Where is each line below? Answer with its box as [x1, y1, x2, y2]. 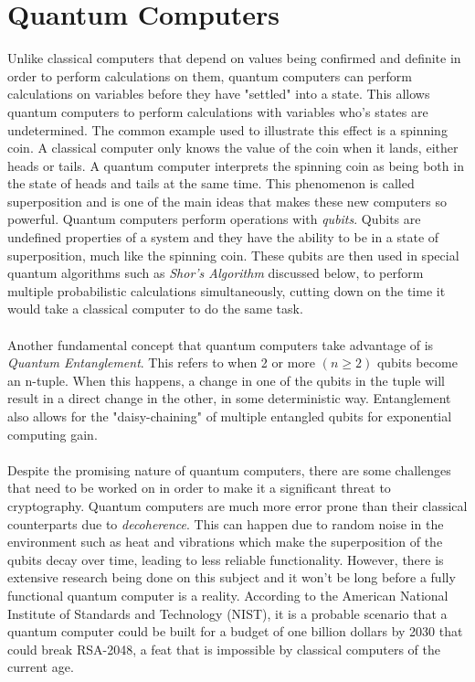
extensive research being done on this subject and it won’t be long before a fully [7, 568, 456, 587]
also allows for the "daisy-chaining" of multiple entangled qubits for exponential [7, 407, 452, 425]
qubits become [376, 353, 458, 372]
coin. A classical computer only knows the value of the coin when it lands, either [7, 138, 459, 157]
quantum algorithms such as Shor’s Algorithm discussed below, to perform [7, 263, 424, 282]
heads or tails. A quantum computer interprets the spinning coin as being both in [7, 155, 464, 175]
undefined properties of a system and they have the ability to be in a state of [7, 228, 439, 247]
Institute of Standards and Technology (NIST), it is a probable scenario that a [7, 603, 448, 623]
